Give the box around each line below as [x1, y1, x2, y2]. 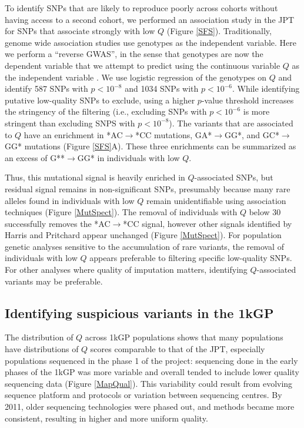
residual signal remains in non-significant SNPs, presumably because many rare [5, 182, 290, 195]
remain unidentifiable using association [146, 194, 286, 206]
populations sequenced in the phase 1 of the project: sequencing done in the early [5, 354, 298, 366]
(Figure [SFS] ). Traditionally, [166, 25, 272, 37]
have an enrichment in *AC [24, 128, 123, 141]
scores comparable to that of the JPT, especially [90, 343, 265, 355]
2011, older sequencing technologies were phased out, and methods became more [5, 400, 295, 413]
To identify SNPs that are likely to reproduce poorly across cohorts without [5, 2, 278, 14]
